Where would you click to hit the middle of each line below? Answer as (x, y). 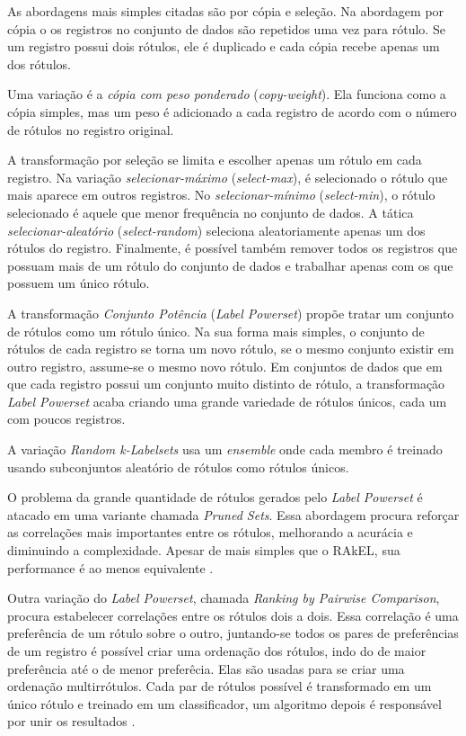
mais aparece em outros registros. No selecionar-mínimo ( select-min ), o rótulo (221, 195)
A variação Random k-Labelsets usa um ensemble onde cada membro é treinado (225, 449)
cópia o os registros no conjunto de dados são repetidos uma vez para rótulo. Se (226, 28)
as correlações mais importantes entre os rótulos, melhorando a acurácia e (210, 532)
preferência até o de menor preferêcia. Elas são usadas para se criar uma (206, 668)
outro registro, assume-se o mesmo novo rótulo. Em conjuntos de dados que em (225, 366)
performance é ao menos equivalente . (110, 567)
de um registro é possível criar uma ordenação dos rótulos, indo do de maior (217, 651)
